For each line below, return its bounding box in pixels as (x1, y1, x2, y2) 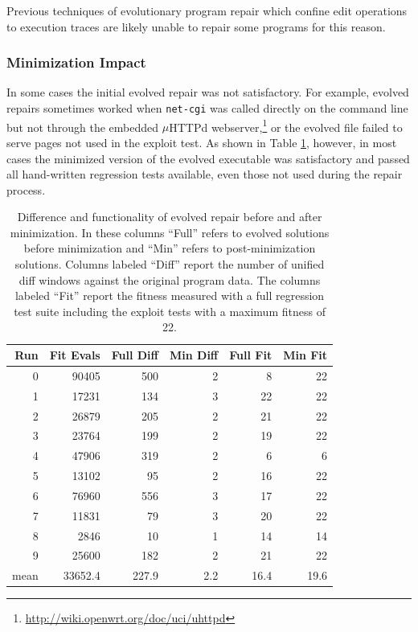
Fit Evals (49, 347, 100, 363)
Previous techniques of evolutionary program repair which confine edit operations (6, 2, 408, 18)
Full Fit (229, 347, 273, 363)
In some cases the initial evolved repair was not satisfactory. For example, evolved (6, 84, 409, 101)
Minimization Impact (6, 52, 146, 72)
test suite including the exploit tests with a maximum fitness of (14, 302, 326, 319)
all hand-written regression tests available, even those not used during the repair (6, 166, 403, 183)
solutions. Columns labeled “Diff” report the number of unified (14, 256, 325, 273)
